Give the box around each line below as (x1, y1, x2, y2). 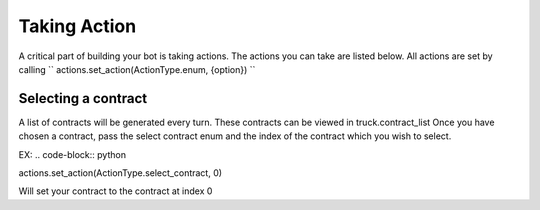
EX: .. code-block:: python (18, 148, 127, 160)
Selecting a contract (18, 90, 148, 107)
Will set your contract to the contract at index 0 (18, 185, 213, 197)
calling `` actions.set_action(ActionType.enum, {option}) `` (18, 63, 256, 75)
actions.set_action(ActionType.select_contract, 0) (18, 167, 223, 179)
